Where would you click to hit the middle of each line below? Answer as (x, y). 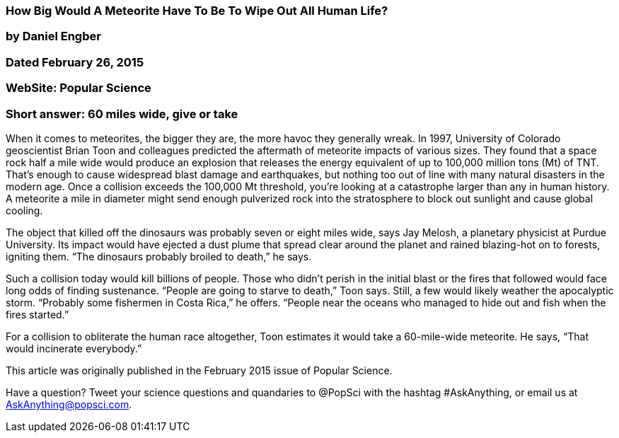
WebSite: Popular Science (79, 88)
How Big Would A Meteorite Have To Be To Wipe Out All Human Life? (197, 11)
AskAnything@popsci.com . (69, 404)
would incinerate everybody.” (74, 348)
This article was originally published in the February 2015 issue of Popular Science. (199, 370)
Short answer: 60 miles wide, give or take (122, 114)
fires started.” (37, 314)
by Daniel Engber (53, 36)
